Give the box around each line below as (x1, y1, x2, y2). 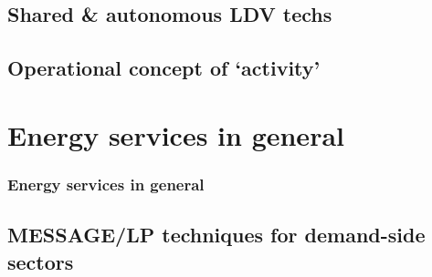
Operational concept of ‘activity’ (7, 54, 321, 82)
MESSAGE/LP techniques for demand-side (7, 221, 426, 249)
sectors (7, 247, 74, 275)
